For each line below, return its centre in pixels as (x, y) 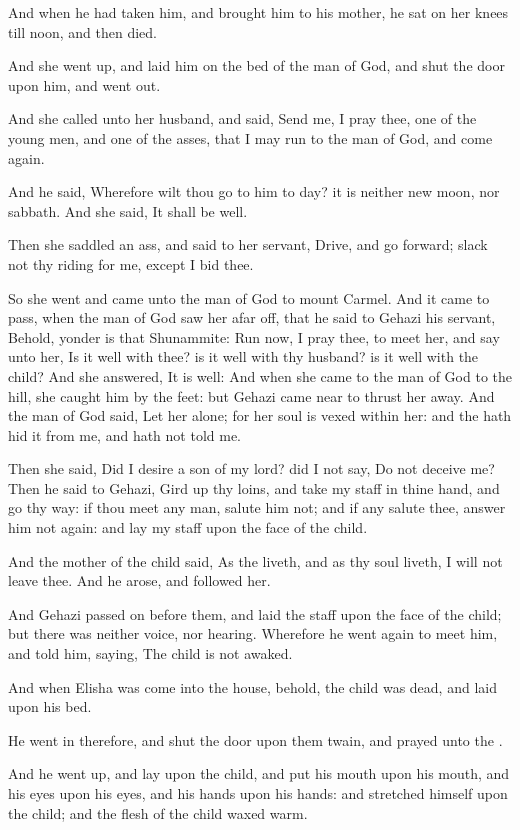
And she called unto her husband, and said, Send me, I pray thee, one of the (242, 118)
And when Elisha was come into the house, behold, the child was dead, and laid (252, 686)
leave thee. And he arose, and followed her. (139, 580)
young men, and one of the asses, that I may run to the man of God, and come (250, 137)
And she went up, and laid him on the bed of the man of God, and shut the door (256, 65)
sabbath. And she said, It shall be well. (128, 210)
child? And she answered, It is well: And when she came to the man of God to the (260, 375)
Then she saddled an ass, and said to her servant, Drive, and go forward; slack (248, 244)
